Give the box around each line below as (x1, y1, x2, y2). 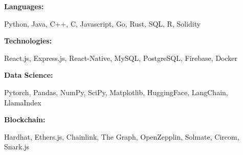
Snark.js (4, 141, 30, 152)
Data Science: (4, 70, 53, 80)
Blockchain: (4, 114, 46, 125)
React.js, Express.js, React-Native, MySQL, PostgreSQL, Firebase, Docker (4, 52, 237, 63)
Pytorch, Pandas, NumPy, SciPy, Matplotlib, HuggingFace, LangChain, (4, 86, 228, 97)
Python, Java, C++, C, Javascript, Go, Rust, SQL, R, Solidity (4, 18, 201, 29)
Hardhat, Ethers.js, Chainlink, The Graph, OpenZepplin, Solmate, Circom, (4, 131, 239, 142)
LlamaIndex (4, 97, 41, 107)
